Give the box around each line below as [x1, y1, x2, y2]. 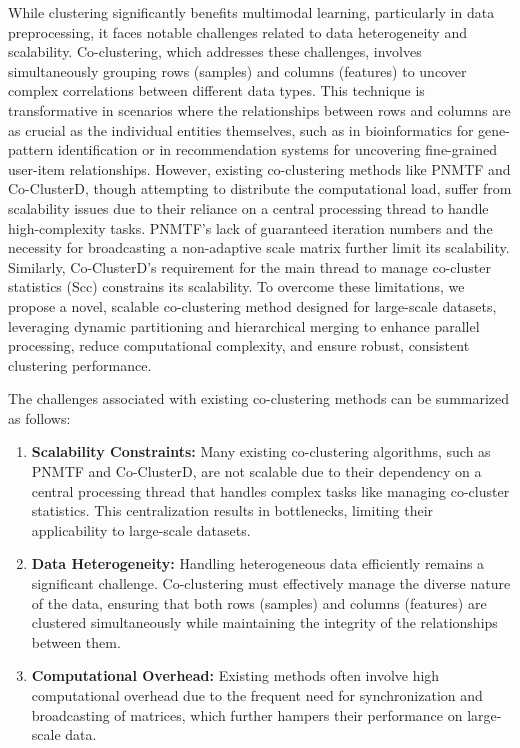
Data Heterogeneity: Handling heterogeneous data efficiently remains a [31, 553, 485, 574]
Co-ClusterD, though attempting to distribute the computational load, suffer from [8, 178, 512, 199]
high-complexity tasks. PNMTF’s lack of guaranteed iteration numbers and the [8, 217, 493, 238]
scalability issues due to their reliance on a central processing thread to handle [8, 197, 489, 218]
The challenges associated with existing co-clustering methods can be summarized [8, 388, 510, 409]
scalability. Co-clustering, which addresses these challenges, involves [8, 41, 422, 62]
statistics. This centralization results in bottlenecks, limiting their [31, 500, 434, 521]
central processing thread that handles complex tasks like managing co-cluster [31, 480, 510, 501]
